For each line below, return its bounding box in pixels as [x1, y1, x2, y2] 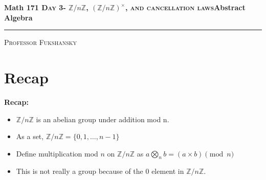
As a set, [16, 131, 44, 142]
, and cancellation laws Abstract [125, 2, 246, 12]
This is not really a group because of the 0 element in [16, 166, 184, 176]
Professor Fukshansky [4, 37, 77, 48]
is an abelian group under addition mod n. [36, 114, 169, 124]
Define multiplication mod [16, 148, 98, 159]
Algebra [4, 12, 33, 22]
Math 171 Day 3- [4, 2, 66, 12]
